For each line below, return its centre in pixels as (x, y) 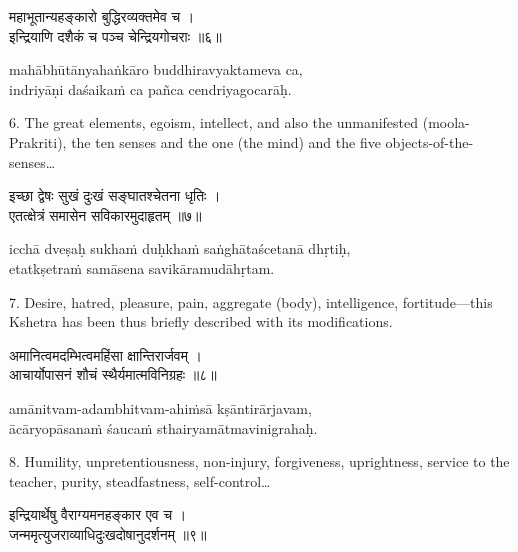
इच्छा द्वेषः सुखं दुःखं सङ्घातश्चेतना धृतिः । (115, 195)
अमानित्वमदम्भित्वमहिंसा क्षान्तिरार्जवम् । (106, 354)
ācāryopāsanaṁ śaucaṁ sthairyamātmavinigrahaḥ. (163, 427)
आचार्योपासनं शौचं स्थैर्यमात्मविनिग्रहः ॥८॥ (113, 374)
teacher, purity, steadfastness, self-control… (140, 480)
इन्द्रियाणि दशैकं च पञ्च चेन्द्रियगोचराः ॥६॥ (115, 35)
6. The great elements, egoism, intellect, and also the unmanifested (214, 122)
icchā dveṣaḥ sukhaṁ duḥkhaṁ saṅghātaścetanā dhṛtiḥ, (180, 248)
